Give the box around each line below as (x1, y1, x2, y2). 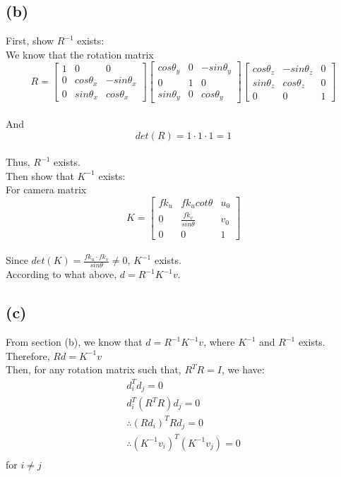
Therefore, (6, 348, 50, 363)
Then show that (6, 168, 74, 183)
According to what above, (6, 267, 117, 282)
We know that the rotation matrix (6, 47, 154, 61)
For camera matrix (6, 182, 87, 197)
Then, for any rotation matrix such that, (6, 362, 181, 377)
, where (203, 334, 235, 349)
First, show (6, 33, 54, 48)
